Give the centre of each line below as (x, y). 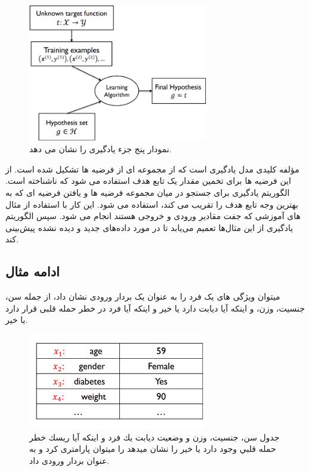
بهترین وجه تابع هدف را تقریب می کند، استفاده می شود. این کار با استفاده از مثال (152, 204)
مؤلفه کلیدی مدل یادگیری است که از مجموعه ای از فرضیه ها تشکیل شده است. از (152, 169)
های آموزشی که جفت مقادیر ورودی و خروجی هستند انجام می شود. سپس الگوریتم (153, 216)
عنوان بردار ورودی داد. (69, 461)
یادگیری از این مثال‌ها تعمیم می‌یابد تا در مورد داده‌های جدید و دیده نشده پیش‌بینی (149, 227)
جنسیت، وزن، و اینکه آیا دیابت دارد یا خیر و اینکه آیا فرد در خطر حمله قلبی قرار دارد (155, 308)
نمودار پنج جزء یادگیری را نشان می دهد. (101, 149)
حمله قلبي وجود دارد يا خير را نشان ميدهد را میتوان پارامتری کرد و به (153, 449)
